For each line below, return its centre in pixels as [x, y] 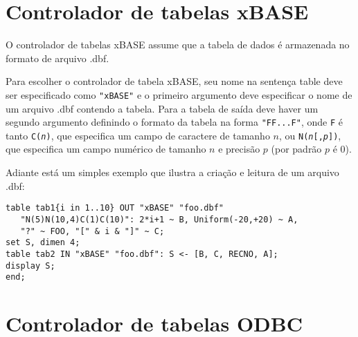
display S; [30, 266]
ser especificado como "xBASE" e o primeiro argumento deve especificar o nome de [179, 94]
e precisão [239, 149]
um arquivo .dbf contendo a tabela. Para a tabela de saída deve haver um [162, 108]
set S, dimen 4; [43, 243]
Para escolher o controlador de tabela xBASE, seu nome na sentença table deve [174, 81]
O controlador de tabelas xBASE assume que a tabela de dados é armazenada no [178, 45]
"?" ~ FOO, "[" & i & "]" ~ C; [92, 231]
